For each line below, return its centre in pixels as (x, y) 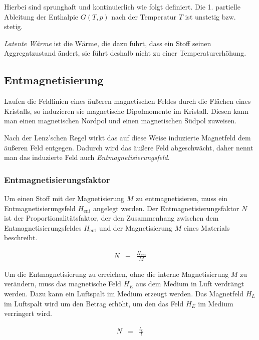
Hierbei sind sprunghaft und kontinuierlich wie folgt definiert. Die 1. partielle (122, 7)
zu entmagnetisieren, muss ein (182, 198)
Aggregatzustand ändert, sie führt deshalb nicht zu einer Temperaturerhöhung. (125, 53)
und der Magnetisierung (136, 227)
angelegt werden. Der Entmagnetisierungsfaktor (166, 208)
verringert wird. (28, 313)
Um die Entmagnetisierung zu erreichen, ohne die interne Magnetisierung (116, 274)
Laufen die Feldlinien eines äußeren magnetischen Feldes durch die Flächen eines (127, 101)
